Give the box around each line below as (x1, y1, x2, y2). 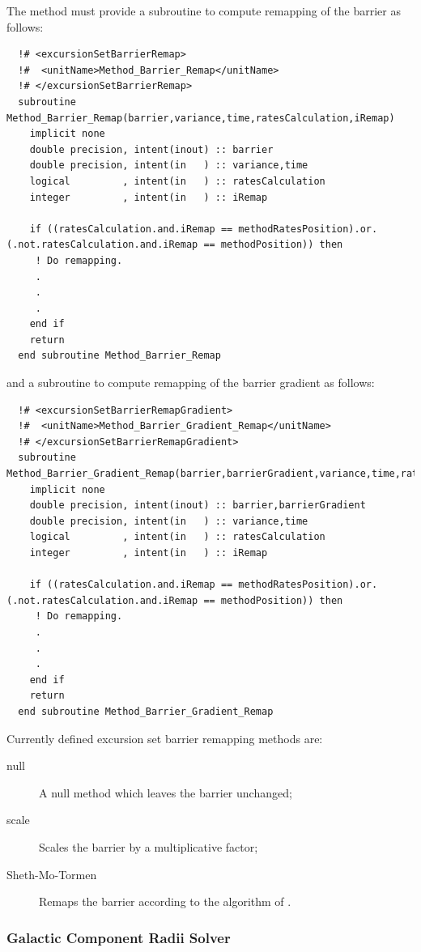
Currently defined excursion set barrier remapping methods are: (6, 729, 323, 746)
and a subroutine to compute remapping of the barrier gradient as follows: (6, 374, 375, 391)
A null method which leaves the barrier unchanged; (39, 784, 292, 801)
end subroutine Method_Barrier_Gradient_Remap (18, 705, 274, 717)
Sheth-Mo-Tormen (6, 865, 97, 882)
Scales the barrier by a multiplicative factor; (39, 838, 258, 855)
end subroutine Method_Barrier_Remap (18, 350, 221, 362)
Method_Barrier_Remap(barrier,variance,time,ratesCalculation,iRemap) (6, 112, 395, 124)
